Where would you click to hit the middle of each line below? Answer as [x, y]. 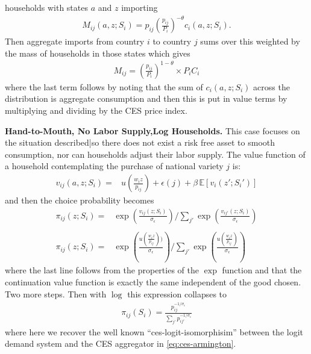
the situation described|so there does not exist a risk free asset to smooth [140, 142]
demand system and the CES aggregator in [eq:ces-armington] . [121, 343]
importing [140, 7]
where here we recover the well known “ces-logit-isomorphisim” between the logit [154, 331]
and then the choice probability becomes [80, 200]
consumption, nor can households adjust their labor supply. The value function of [155, 154]
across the [272, 86]
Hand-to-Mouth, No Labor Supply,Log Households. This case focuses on [152, 130]
